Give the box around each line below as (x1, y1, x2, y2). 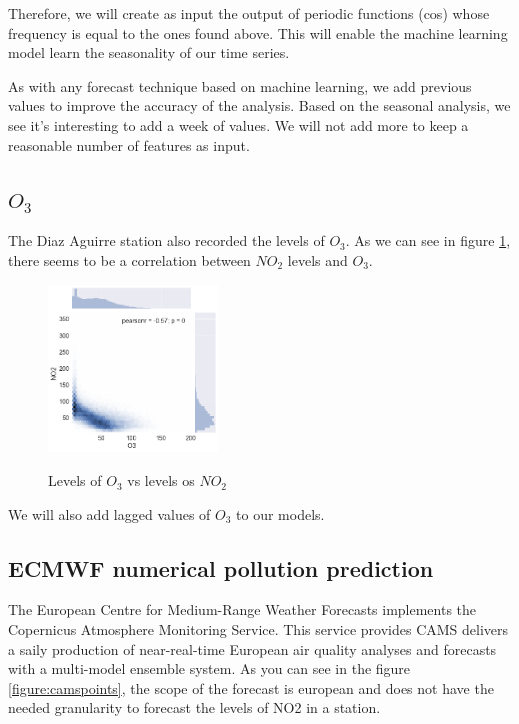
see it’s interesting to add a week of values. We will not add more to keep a (8, 114, 469, 135)
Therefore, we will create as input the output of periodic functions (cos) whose (8, 3, 490, 23)
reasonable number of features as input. (8, 134, 250, 155)
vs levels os (127, 470, 195, 491)
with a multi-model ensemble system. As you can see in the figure (8, 658, 411, 679)
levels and (287, 249, 348, 270)
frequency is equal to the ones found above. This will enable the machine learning (8, 22, 508, 43)
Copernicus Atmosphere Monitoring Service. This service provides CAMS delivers (8, 619, 509, 640)
